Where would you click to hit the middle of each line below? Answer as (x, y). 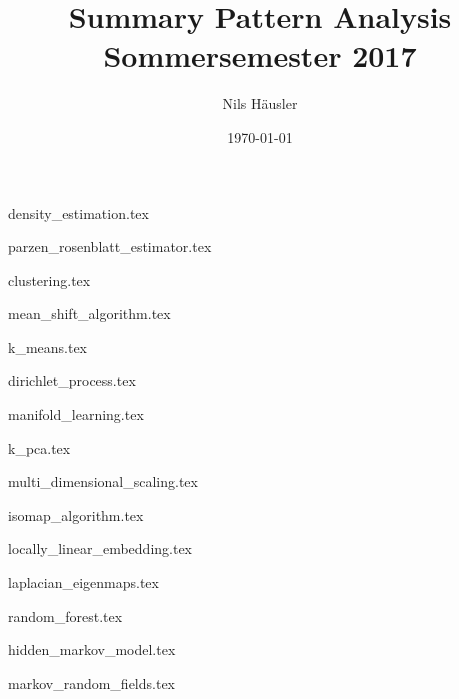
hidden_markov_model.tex (92, 649)
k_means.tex (48, 346)
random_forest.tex (65, 615)
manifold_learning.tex (76, 414)
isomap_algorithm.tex (76, 514)
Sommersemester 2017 (260, 55)
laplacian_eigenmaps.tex (83, 582)
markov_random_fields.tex (92, 682)
